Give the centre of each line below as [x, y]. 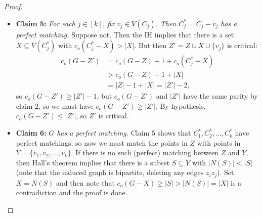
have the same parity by [221, 96]
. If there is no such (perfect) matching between [145, 153]
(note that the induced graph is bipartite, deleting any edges [110, 172]
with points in [219, 142]
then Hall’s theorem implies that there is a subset [93, 162]
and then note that [85, 182]
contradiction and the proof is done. [72, 192]
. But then [150, 45]
